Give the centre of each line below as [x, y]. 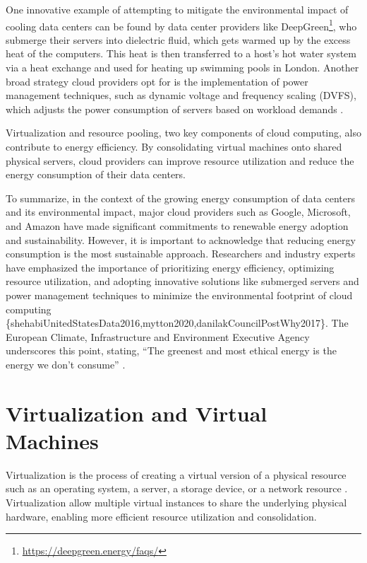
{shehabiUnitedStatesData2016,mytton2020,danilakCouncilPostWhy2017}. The [177, 323]
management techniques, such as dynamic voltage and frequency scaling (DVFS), [181, 95]
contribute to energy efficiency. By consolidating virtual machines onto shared [174, 146]
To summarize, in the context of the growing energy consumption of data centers [181, 198]
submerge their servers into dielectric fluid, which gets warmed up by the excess [178, 39]
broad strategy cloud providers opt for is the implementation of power [157, 81]
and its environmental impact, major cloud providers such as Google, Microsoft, [178, 212]
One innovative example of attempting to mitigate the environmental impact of [177, 9]
